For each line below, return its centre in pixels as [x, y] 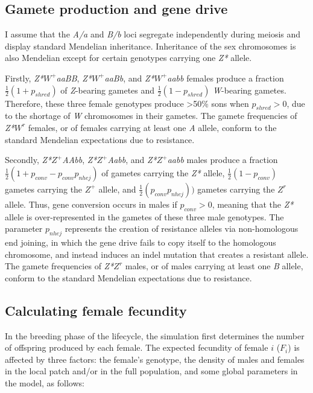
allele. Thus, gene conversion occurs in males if [91, 204]
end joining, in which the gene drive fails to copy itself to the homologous [141, 242]
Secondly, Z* [28, 160]
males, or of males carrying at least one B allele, [214, 266]
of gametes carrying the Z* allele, [163, 172]
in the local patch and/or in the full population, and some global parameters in [151, 371]
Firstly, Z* [24, 78]
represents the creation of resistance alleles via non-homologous [182, 228]
